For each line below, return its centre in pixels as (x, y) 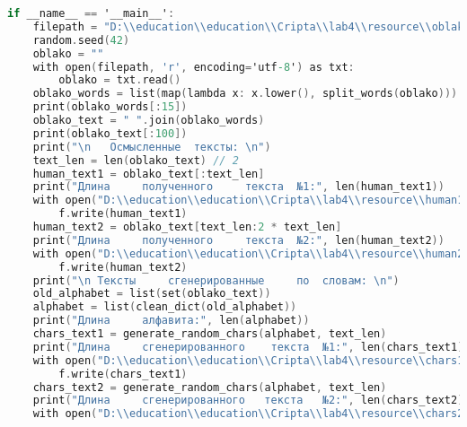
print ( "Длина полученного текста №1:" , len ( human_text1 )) (238, 187)
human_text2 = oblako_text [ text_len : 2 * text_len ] (187, 227)
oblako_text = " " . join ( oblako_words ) (149, 120)
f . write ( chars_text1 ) (123, 374)
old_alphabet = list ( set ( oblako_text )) (152, 294)
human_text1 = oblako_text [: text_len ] (149, 174)
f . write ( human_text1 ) (123, 214)
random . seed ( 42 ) (81, 40)
